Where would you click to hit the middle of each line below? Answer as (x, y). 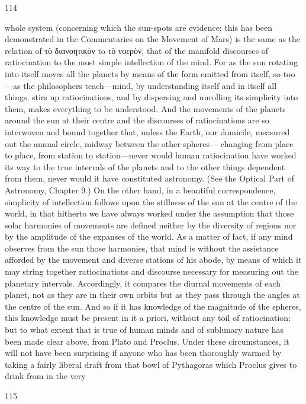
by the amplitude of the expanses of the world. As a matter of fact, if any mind (149, 236)
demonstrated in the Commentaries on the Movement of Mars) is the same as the (153, 39)
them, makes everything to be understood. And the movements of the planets (145, 108)
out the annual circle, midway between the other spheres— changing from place (149, 143)
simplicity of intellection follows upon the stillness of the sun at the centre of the (151, 201)
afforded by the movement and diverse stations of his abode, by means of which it (153, 260)
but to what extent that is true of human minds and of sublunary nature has (144, 330)
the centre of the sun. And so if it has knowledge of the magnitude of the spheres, (153, 306)
